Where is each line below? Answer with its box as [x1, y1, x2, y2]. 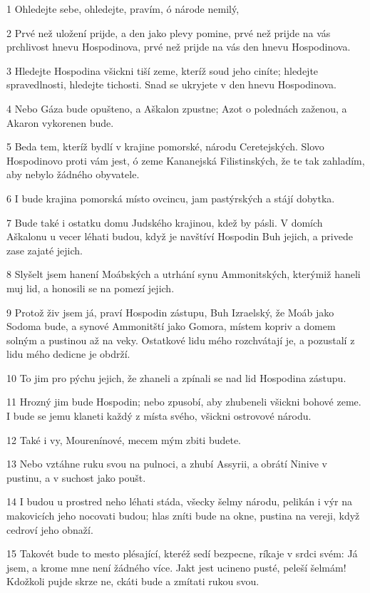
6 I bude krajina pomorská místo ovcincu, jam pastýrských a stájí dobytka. [6, 190, 335, 205]
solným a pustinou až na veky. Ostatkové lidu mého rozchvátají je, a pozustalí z [6, 332, 355, 347]
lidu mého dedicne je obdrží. [6, 346, 130, 361]
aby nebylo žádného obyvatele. [6, 167, 140, 182]
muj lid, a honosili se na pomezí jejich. [6, 280, 175, 295]
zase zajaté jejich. [6, 242, 83, 257]
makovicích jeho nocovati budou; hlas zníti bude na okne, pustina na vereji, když [6, 508, 360, 523]
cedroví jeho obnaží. [6, 522, 93, 537]
